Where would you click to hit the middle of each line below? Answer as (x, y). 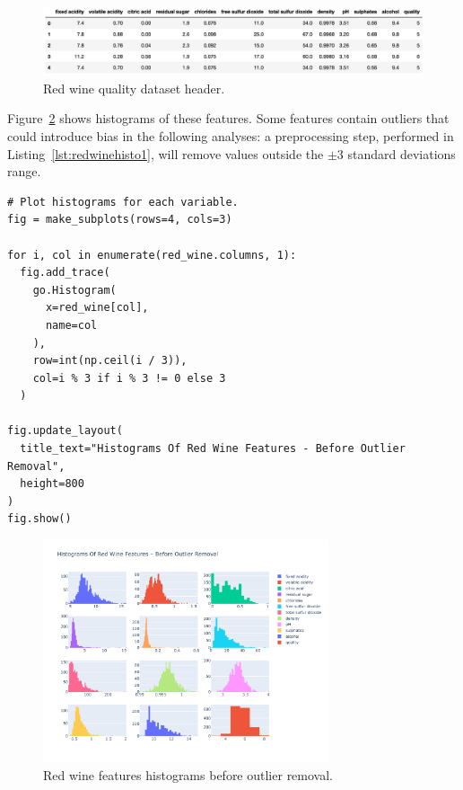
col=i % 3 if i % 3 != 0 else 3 (129, 378)
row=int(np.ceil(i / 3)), (110, 361)
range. (24, 171)
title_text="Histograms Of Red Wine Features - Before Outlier (213, 449)
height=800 (52, 484)
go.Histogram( (74, 290)
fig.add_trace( (65, 273)
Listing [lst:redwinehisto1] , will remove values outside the (166, 153)
